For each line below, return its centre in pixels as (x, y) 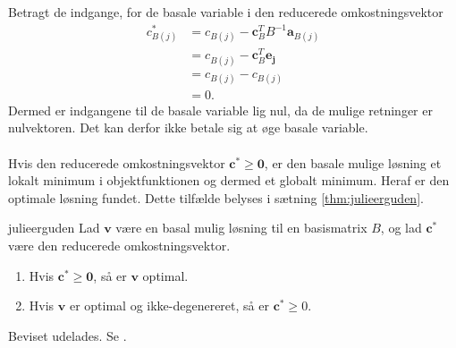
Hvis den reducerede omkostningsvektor (117, 162)
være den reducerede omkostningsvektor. (119, 246)
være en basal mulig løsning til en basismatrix (241, 228)
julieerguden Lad (54, 228)
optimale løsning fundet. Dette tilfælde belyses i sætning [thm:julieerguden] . (216, 197)
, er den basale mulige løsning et (353, 162)
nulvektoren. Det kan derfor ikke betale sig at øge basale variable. (188, 127)
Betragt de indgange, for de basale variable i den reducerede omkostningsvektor (226, 12)
